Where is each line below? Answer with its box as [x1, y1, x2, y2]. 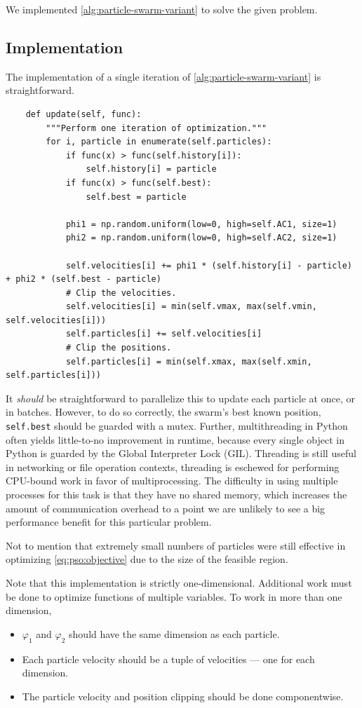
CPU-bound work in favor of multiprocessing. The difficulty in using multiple [6, 473, 338, 488]
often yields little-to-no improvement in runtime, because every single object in [6, 432, 344, 447]
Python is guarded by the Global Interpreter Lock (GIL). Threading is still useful [6, 446, 356, 461]
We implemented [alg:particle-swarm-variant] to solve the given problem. [6, 2, 318, 16]
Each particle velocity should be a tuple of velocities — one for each [22, 651, 315, 666]
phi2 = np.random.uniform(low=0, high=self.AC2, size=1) [65, 233, 337, 243]
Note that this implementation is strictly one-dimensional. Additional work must [6, 576, 352, 590]
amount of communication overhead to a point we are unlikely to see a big [6, 501, 326, 515]
